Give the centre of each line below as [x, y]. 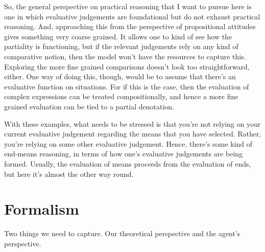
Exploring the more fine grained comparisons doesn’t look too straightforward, [127, 66]
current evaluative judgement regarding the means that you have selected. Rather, [133, 134]
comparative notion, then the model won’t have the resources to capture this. [125, 56]
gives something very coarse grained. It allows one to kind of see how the [118, 36]
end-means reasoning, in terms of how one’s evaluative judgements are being [124, 154]
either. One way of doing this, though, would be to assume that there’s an [120, 76]
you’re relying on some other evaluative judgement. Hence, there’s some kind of [128, 143]
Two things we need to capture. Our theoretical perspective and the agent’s [122, 233]
